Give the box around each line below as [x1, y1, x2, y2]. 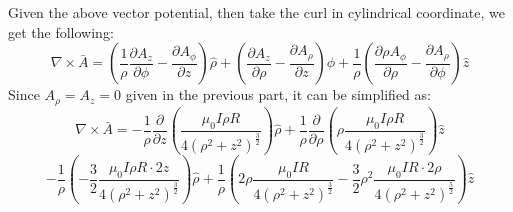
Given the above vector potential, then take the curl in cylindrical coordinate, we [8, 2, 505, 22]
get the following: [8, 21, 114, 42]
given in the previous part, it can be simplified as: [125, 84, 431, 105]
